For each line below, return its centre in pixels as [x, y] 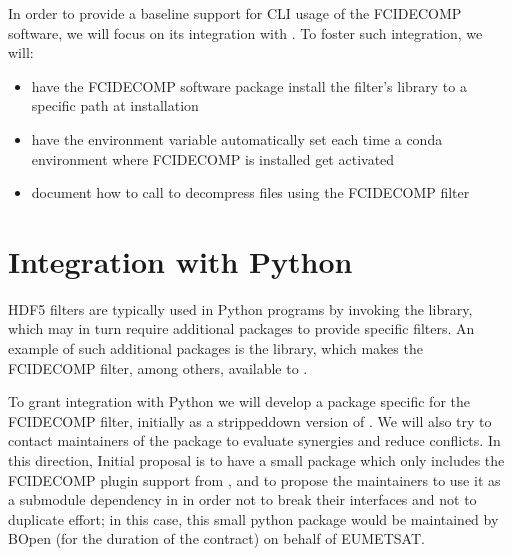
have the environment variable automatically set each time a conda [237, 138]
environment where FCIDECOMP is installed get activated [213, 158]
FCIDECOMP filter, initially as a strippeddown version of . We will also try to [250, 420]
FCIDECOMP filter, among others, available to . [158, 367]
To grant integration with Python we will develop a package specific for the [239, 401]
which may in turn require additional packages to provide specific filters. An [241, 328]
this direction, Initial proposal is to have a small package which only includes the [256, 460]
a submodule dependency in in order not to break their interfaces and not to [242, 499]
